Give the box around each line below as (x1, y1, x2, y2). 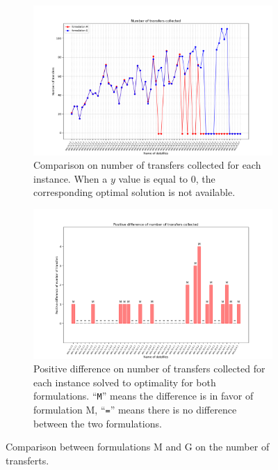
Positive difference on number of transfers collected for (33, 361, 265, 376)
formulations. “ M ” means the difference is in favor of (33, 388, 254, 403)
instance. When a (33, 171, 108, 185)
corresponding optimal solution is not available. (33, 185, 236, 199)
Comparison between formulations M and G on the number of (6, 439, 270, 454)
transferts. (6, 453, 49, 467)
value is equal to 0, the (118, 171, 215, 185)
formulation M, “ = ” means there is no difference (33, 402, 237, 417)
